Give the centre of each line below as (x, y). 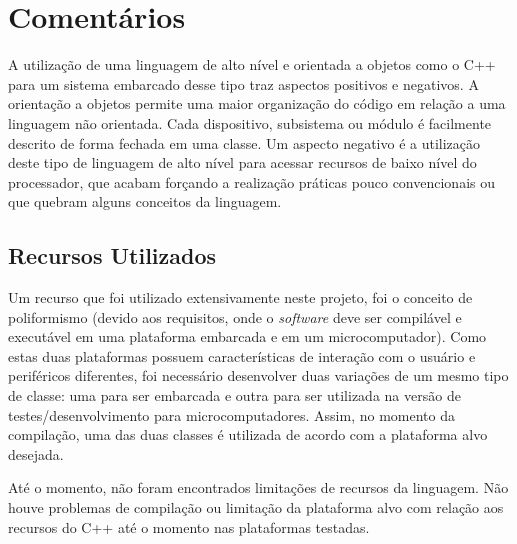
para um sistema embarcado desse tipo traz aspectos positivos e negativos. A (243, 83)
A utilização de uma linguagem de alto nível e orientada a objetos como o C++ (252, 64)
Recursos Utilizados (112, 255)
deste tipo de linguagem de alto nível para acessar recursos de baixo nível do (242, 162)
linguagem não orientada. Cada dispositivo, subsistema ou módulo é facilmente (250, 122)
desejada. (36, 453)
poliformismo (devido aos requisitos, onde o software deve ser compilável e (235, 316)
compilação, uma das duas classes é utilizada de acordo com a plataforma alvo (248, 434)
